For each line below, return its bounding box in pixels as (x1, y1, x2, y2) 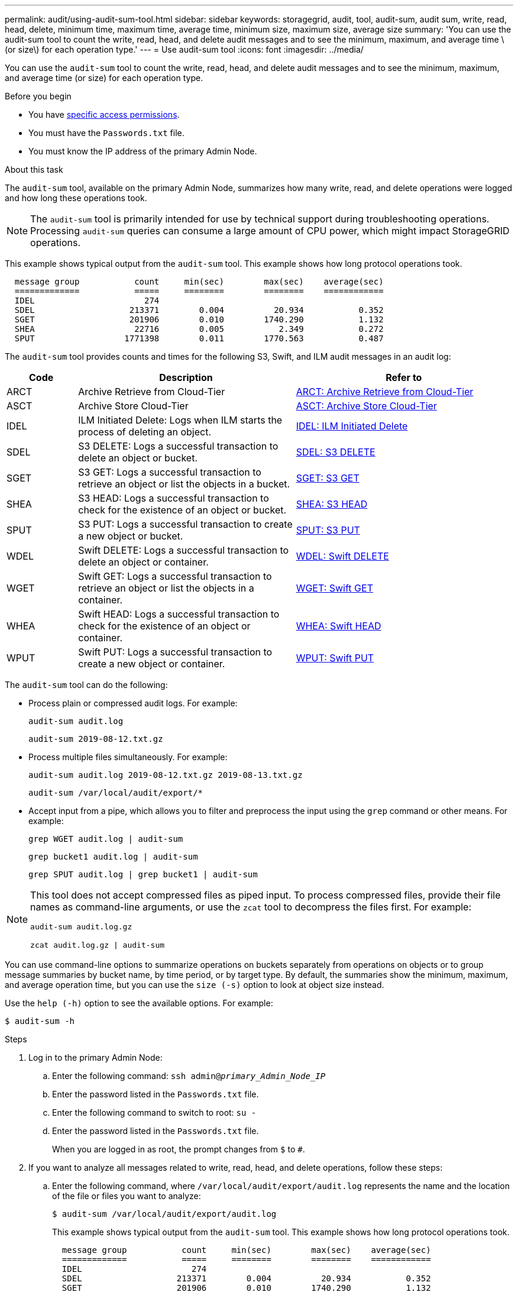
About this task (5, 164, 63, 175)
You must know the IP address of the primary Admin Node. (28, 146, 257, 156)
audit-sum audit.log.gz (30, 922, 132, 931)
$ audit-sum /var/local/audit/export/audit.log (52, 1209, 277, 1219)
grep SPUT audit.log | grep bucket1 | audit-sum (28, 870, 258, 879)
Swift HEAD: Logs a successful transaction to (78, 608, 280, 620)
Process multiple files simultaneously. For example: (28, 752, 228, 762)
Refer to (386, 372, 422, 383)
